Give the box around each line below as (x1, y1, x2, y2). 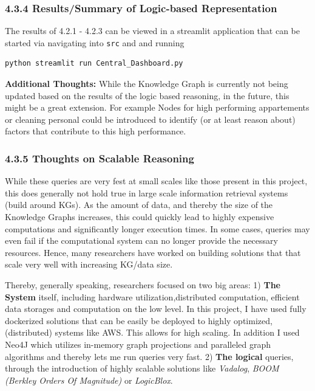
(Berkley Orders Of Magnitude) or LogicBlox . (5, 373, 173, 386)
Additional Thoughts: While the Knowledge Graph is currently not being (5, 77, 288, 90)
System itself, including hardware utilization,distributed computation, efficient (5, 290, 300, 303)
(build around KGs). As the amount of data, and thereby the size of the (5, 198, 273, 211)
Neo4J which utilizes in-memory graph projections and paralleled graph (5, 337, 271, 350)
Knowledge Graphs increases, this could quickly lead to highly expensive (5, 210, 274, 223)
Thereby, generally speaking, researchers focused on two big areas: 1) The (5, 279, 280, 291)
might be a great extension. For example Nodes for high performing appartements (5, 101, 310, 114)
